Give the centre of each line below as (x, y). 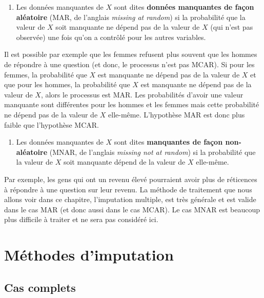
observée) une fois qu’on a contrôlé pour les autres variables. (111, 37)
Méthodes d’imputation (89, 255)
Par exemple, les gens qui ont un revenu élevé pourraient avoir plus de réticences (131, 179)
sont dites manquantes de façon (168, 142)
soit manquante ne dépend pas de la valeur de (128, 27)
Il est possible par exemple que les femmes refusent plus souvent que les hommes (131, 54)
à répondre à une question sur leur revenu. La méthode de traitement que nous (128, 189)
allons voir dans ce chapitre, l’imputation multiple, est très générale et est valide (130, 199)
